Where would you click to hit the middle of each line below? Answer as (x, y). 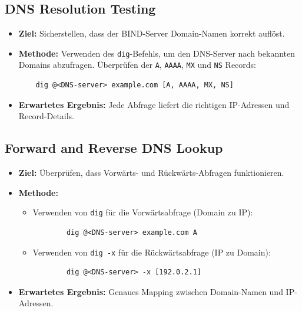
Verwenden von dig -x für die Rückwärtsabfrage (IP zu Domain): (152, 252)
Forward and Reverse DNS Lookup (114, 148)
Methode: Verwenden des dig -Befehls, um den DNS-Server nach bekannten (157, 53)
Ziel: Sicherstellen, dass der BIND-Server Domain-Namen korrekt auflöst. (152, 33)
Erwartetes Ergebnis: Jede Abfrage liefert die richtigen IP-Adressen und (154, 104)
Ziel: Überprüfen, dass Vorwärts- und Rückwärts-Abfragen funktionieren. (151, 173)
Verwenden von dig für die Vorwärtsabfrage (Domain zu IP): (143, 212)
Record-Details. (47, 116)
